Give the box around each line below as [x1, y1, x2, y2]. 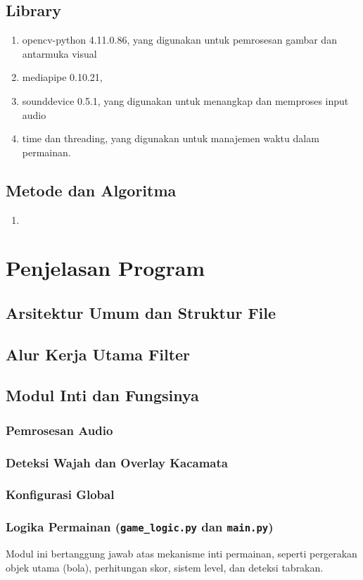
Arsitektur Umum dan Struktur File [6, 301, 276, 323]
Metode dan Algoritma [6, 179, 177, 201]
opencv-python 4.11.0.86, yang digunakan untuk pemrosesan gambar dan [22, 32, 337, 47]
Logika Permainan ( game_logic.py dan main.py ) [6, 518, 274, 536]
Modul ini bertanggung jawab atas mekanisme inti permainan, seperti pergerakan [6, 546, 357, 561]
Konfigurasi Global [6, 486, 115, 503]
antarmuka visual [22, 46, 97, 61]
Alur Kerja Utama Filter [6, 343, 191, 365]
